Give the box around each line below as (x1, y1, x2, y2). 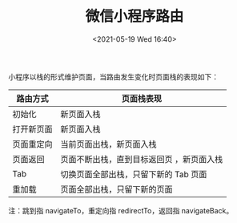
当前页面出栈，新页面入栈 (60, 138, 158, 149)
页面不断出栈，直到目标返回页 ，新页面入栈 (60, 153, 223, 164)
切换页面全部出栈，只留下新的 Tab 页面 (60, 168, 207, 180)
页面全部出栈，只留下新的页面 (60, 184, 174, 195)
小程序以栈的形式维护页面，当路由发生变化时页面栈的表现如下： (8, 71, 219, 81)
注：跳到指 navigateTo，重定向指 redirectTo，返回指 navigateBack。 (8, 205, 234, 215)
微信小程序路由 (85, 7, 184, 26)
